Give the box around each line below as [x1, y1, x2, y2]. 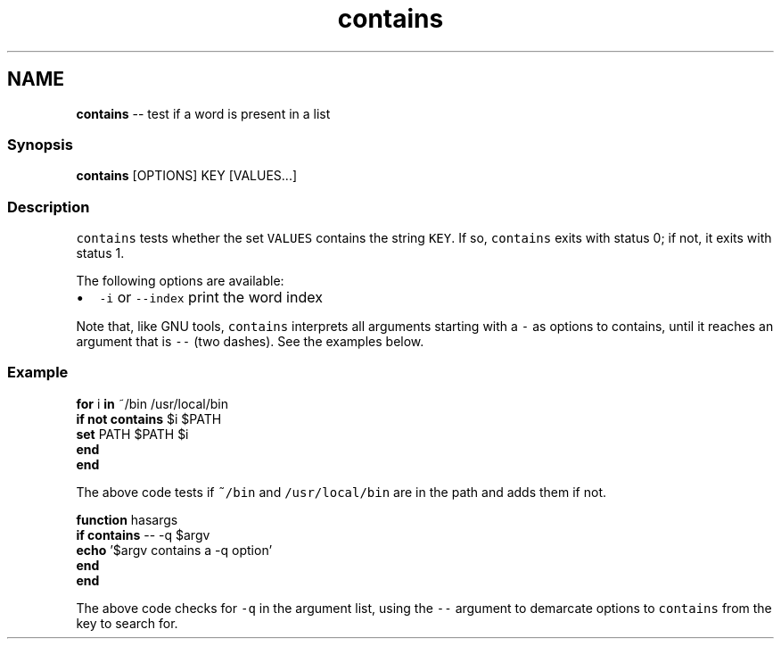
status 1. [76, 245, 125, 261]
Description [7, 197, 90, 216]
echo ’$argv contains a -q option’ [76, 542, 273, 558]
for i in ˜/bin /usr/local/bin [76, 395, 228, 411]
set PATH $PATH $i [76, 426, 189, 442]
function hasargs [76, 511, 178, 527]
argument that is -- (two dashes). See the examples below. [76, 334, 424, 350]
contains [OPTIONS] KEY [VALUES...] [76, 168, 298, 184]
